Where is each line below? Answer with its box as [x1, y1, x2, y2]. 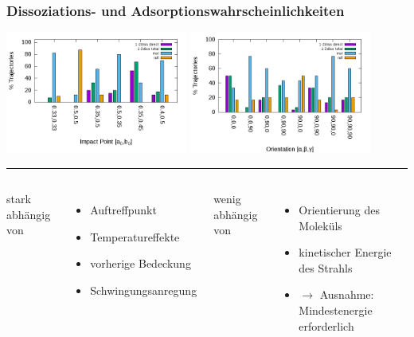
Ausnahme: [319, 286, 374, 303]
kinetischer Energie [299, 244, 392, 261]
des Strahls [299, 259, 353, 276]
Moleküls [299, 217, 342, 233]
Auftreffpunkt [90, 202, 157, 217]
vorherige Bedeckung [90, 255, 191, 272]
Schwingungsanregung [90, 281, 197, 298]
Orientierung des [299, 202, 380, 217]
